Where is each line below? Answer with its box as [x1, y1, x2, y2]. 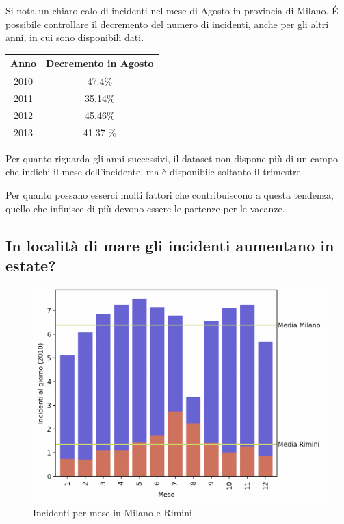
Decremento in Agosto [46, 56, 154, 71]
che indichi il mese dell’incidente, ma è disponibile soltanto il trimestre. [5, 164, 304, 179]
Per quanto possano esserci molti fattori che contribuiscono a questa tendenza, [5, 187, 334, 201]
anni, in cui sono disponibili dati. [5, 30, 144, 45]
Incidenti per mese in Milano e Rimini [33, 506, 192, 519]
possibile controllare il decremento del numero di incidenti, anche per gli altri [5, 16, 329, 31]
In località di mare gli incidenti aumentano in [5, 234, 334, 255]
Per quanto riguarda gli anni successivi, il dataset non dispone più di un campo [5, 151, 339, 165]
